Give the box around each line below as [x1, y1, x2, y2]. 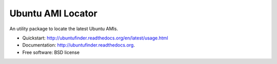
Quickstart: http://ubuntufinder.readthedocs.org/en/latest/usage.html [22, 35, 169, 41]
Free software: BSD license [22, 49, 80, 55]
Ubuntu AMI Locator [9, 8, 97, 19]
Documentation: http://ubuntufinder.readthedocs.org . [22, 42, 135, 48]
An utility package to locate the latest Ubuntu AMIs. [9, 26, 118, 32]
